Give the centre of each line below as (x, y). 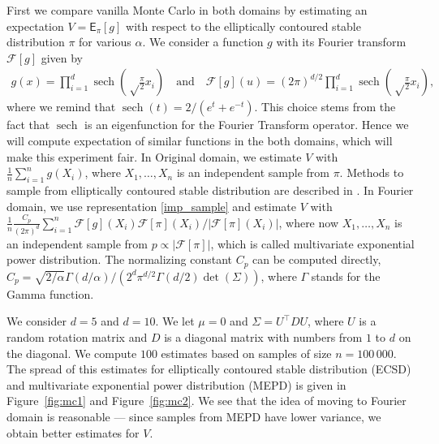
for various (105, 42)
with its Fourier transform (341, 42)
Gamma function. (50, 293)
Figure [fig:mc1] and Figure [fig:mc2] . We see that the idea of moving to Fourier (207, 401)
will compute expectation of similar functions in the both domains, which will (200, 140)
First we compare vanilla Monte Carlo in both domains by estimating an (187, 10)
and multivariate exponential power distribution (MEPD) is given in (176, 384)
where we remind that (61, 107)
